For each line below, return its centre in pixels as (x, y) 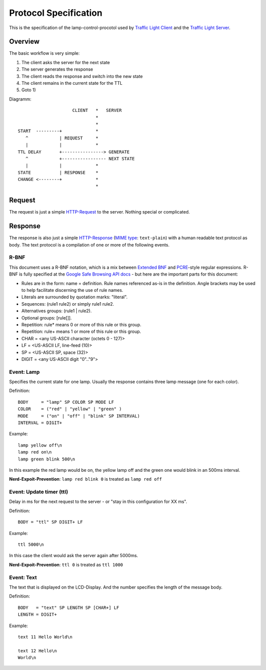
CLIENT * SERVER (97, 110)
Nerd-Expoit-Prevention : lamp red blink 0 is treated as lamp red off (85, 479)
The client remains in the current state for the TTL (72, 83)
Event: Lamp (24, 372)
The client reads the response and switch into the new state (82, 76)
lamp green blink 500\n (47, 459)
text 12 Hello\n (37, 651)
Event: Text (23, 577)
